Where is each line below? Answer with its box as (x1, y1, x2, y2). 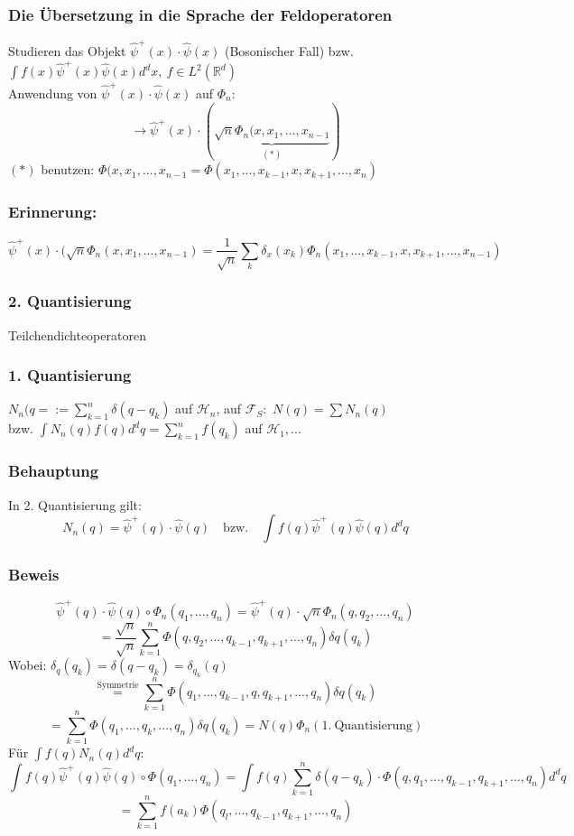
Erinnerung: (8, 200, 97, 223)
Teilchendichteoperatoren (8, 325, 146, 344)
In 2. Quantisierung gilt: (8, 495, 142, 514)
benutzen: (41, 160, 95, 179)
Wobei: (8, 655, 47, 674)
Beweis (8, 563, 60, 586)
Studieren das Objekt (8, 41, 126, 60)
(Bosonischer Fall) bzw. (224, 41, 354, 60)
